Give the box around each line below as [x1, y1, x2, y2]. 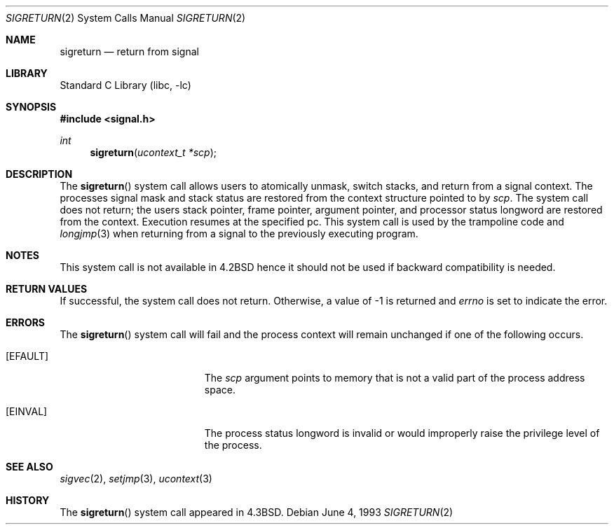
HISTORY [6, 494, 50, 506]
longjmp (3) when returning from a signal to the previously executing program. [60, 228, 418, 239]
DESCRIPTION [6, 168, 73, 180]
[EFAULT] [6, 350, 49, 362]
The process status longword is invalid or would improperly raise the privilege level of [204, 427, 600, 439]
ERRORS [6, 316, 46, 328]
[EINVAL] [6, 405, 48, 417]
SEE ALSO [6, 461, 53, 473]
